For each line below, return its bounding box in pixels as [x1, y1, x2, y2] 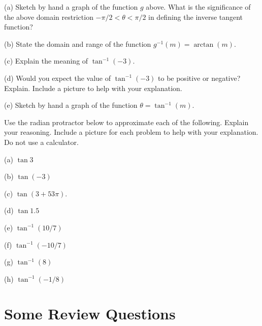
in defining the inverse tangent [148, 11, 243, 22]
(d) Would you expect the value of [4, 72, 111, 83]
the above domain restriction [4, 11, 93, 22]
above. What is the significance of [146, 2, 251, 12]
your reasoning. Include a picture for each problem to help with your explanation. [4, 127, 258, 137]
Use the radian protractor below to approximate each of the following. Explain [4, 116, 249, 127]
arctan [193, 41, 214, 48]
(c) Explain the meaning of [4, 55, 88, 66]
